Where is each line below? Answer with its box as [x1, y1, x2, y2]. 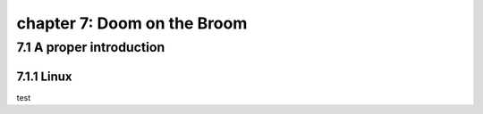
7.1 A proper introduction [16, 39, 165, 55]
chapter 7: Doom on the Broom [16, 13, 248, 33]
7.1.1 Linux [16, 69, 72, 84]
